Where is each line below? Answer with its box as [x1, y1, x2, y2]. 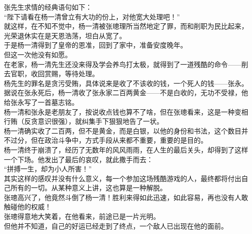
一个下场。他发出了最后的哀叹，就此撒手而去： [4, 154, 153, 164]
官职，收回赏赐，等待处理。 [10, 68, 99, 79]
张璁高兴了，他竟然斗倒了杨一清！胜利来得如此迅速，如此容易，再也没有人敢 [4, 192, 248, 202]
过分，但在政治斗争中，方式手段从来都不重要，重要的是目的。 [10, 135, 207, 145]
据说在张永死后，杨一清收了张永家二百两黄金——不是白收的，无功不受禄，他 [4, 87, 248, 98]
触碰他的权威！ [4, 201, 51, 212]
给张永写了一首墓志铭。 [4, 97, 79, 107]
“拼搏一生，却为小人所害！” [4, 164, 92, 174]
